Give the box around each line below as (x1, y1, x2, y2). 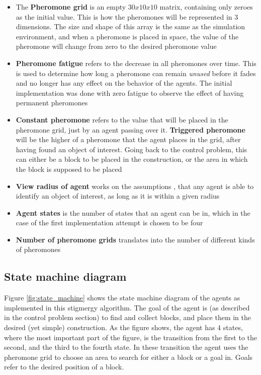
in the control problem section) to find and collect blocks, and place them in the (4, 312, 251, 323)
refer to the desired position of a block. (4, 361, 124, 372)
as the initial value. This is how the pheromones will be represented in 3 (16, 11, 238, 22)
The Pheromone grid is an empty (16, 2, 126, 12)
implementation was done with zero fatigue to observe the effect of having (16, 87, 244, 98)
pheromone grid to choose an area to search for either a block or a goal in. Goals (4, 351, 253, 362)
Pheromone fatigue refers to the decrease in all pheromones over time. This (16, 57, 256, 68)
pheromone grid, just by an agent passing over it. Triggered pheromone (16, 124, 245, 135)
